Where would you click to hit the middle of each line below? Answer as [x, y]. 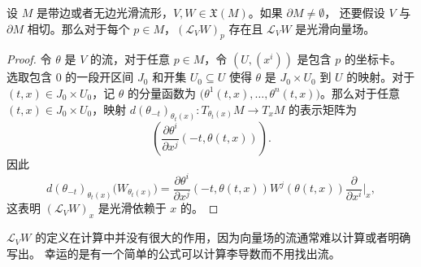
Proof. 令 [29, 59]
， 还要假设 [355, 12]
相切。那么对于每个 [78, 28]
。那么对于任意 [360, 92]
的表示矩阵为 [323, 109]
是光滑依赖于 [132, 208]
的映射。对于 [381, 77]
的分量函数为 [162, 92]
